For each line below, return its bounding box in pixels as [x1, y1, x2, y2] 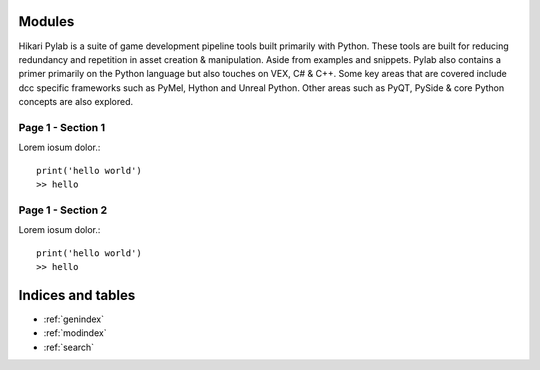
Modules [18, 13, 75, 30]
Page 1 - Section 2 [18, 203, 108, 217]
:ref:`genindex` [43, 313, 105, 325]
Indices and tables [18, 286, 136, 304]
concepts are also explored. [18, 96, 134, 108]
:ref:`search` [43, 341, 95, 353]
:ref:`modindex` [43, 327, 107, 339]
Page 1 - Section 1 [18, 120, 105, 134]
